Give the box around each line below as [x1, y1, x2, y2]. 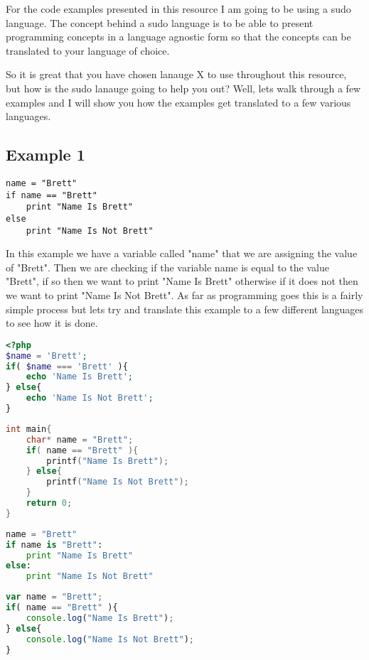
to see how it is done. [6, 315, 98, 330]
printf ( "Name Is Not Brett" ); [46, 477, 189, 487]
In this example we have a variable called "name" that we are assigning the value [6, 246, 358, 261]
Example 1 [6, 144, 85, 166]
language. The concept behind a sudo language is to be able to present [6, 15, 314, 30]
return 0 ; [26, 498, 73, 509]
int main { [6, 423, 52, 434]
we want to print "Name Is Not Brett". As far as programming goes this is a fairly [6, 288, 363, 303]
